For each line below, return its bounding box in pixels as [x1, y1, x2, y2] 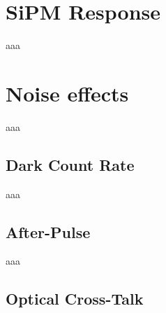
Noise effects [6, 78, 129, 107]
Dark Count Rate [6, 153, 135, 175]
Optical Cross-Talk [6, 288, 144, 309]
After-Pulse [6, 221, 91, 242]
